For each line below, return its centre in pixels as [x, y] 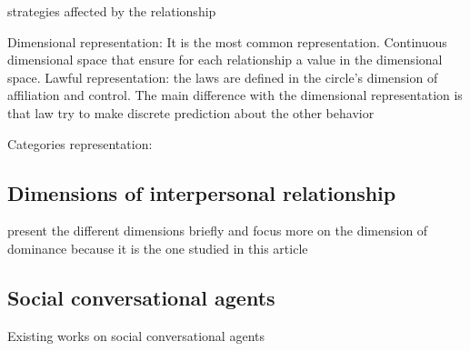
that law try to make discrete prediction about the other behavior [191, 112]
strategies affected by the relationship [112, 11]
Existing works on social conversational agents [136, 335]
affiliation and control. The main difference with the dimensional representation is [235, 95]
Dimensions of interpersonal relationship [202, 192]
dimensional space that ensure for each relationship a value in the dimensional [225, 60]
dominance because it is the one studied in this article [158, 248]
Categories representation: [80, 143]
